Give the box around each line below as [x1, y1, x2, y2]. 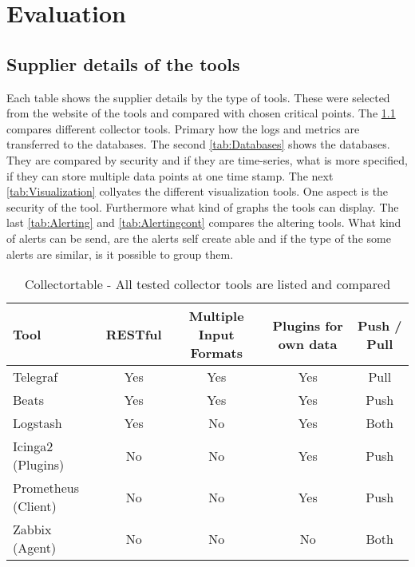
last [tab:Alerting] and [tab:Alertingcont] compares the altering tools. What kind [6, 214, 401, 231]
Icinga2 [13, 437, 53, 456]
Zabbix [13, 520, 52, 539]
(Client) [13, 497, 57, 516]
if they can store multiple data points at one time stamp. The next [6, 167, 334, 184]
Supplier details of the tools [6, 51, 240, 76]
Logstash [13, 414, 62, 433]
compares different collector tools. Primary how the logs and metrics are [6, 120, 360, 137]
